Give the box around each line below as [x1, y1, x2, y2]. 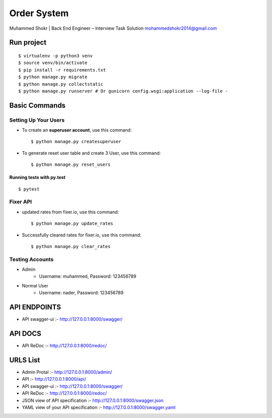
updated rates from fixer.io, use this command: [22, 209, 119, 215]
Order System [9, 8, 69, 19]
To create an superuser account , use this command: [22, 127, 132, 133]
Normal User [22, 282, 49, 288]
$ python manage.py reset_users [31, 162, 111, 167]
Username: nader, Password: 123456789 [39, 290, 123, 296]
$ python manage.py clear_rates [31, 244, 111, 249]
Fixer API [9, 198, 32, 205]
